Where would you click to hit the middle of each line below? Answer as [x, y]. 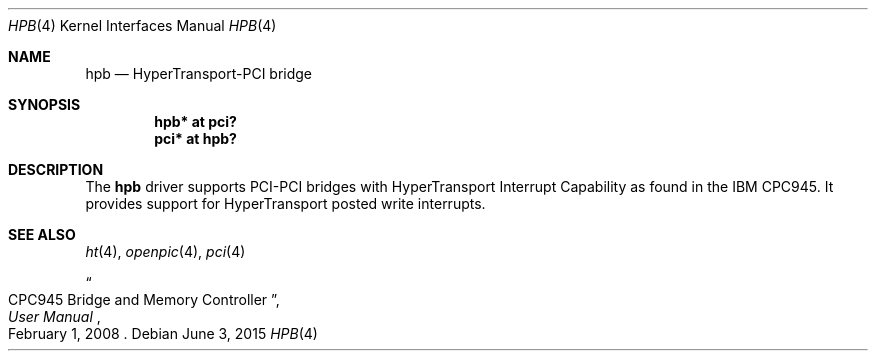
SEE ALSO [42, 234]
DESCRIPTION [56, 169]
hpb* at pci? [195, 121]
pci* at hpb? [195, 138]
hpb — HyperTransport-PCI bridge [199, 73]
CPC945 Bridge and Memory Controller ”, [144, 299]
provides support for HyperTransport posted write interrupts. [285, 203]
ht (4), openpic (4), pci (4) [165, 251]
